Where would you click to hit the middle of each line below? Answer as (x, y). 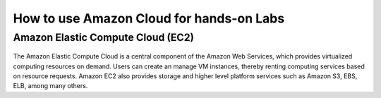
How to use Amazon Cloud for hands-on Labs (149, 18)
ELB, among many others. (50, 86)
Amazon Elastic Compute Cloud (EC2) (103, 37)
